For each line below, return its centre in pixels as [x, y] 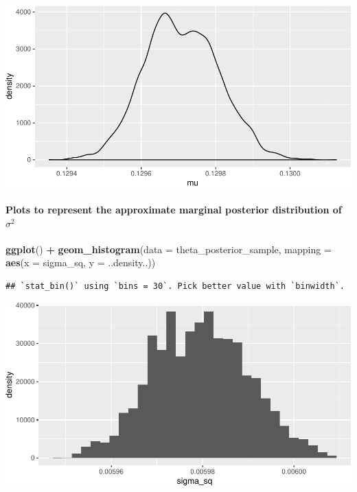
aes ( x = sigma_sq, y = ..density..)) [81, 262]
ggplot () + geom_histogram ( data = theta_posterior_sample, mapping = [169, 249]
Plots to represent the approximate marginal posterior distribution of [174, 210]
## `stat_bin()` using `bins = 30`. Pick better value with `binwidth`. [175, 286]
